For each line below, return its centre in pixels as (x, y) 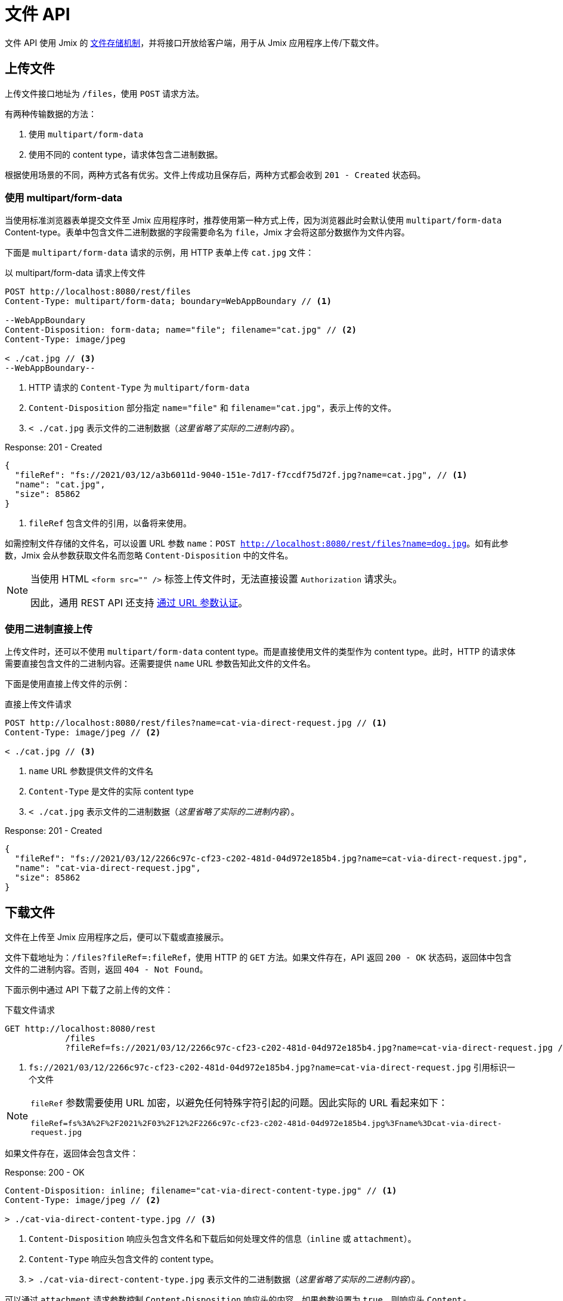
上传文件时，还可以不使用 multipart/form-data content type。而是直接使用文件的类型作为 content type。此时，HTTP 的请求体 (260, 652)
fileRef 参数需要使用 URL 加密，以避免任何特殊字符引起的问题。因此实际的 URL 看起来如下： (239, 1102)
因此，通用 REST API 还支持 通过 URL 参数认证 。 (139, 603)
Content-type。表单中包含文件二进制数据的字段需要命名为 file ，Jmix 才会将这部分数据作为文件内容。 (207, 232)
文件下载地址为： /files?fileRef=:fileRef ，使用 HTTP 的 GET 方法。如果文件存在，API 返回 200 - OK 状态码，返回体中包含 (258, 957)
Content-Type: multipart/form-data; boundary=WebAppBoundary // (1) (168, 301)
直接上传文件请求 (38, 704)
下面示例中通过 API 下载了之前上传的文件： (89, 989)
